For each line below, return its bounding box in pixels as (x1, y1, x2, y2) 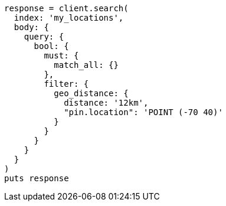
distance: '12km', (64, 98, 149, 107)
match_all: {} (54, 60, 119, 70)
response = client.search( (4, 4, 129, 13)
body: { (14, 22, 49, 32)
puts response (4, 174, 69, 183)
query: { (24, 32, 64, 41)
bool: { (34, 41, 69, 51)
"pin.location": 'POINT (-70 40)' (64, 107, 223, 117)
